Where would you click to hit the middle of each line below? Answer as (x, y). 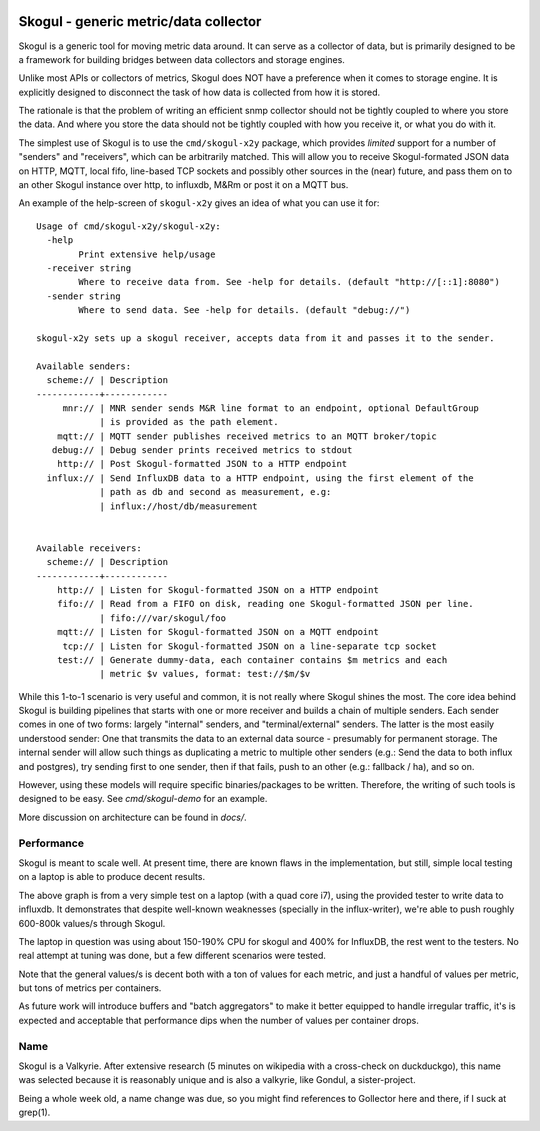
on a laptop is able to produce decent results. (111, 877)
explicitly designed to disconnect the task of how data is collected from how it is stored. (199, 92)
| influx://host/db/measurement (179, 506)
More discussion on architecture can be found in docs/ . (132, 817)
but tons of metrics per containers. (90, 988)
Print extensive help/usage (147, 254)
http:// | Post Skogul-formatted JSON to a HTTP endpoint (202, 464)
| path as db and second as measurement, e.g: (215, 492)
